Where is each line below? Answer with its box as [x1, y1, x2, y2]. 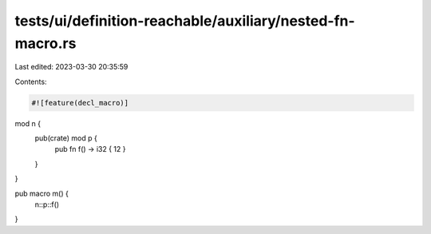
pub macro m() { [14, 188, 69, 198]
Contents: [14, 77, 47, 86]
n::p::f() [34, 200, 60, 209]
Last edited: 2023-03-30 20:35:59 [14, 62, 129, 72]
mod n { [14, 118, 42, 128]
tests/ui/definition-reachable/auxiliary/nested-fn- [14, 12, 355, 30]
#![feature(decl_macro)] [31, 98, 129, 107]
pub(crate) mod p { [34, 133, 97, 143]
